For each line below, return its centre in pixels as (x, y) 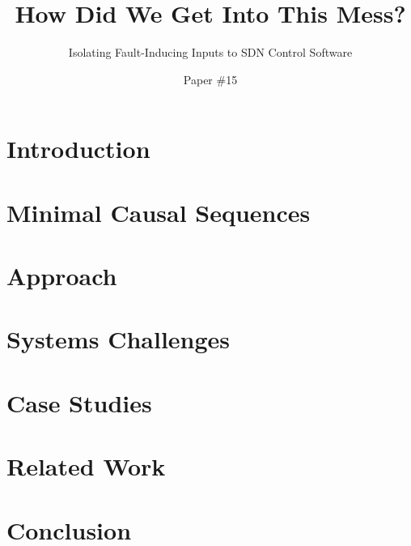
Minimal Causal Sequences (159, 212)
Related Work (86, 466)
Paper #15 (210, 79)
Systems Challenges (119, 339)
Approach (62, 276)
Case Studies (79, 402)
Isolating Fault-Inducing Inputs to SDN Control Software (210, 52)
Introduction (78, 149)
